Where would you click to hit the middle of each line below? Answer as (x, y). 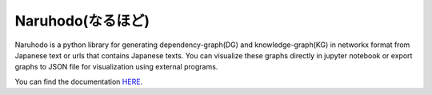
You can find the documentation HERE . (79, 81)
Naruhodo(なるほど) (82, 21)
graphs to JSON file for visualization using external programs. (116, 67)
